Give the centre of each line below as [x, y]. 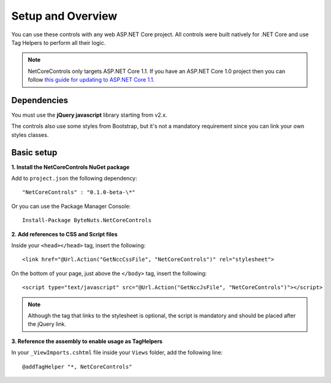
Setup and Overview [64, 16]
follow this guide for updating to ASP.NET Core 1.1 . [91, 80]
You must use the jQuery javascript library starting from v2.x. [89, 115]
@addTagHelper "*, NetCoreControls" [77, 366]
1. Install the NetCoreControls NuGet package [70, 167]
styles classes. [30, 134]
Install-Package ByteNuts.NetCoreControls [87, 220]
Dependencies [40, 100]
